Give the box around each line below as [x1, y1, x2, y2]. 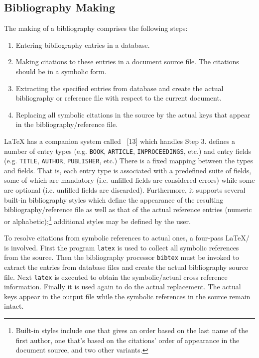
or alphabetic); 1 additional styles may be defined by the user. [4, 214, 191, 226]
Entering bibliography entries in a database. [15, 39, 150, 50]
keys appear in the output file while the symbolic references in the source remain [4, 291, 251, 301]
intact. [4, 301, 24, 311]
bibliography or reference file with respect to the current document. [15, 93, 222, 103]
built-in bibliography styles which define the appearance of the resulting [4, 194, 224, 205]
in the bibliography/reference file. [15, 119, 118, 129]
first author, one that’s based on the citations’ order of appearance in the [15, 335, 240, 345]
